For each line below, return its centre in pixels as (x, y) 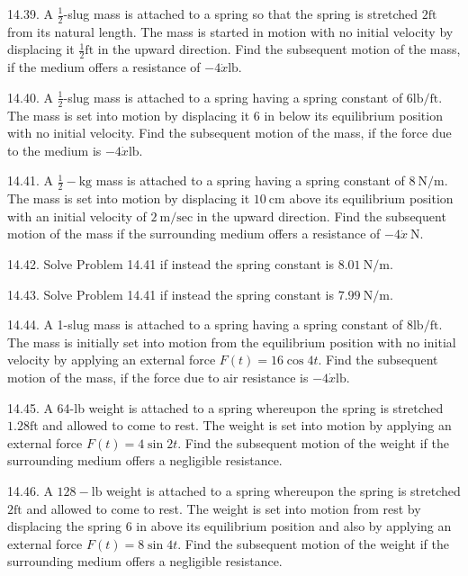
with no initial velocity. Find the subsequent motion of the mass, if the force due (229, 133)
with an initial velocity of (77, 216)
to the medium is (54, 150)
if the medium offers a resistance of (104, 67)
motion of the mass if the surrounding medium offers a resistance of (194, 234)
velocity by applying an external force (112, 360)
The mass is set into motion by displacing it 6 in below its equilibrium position (225, 115)
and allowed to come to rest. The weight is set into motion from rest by (224, 508)
